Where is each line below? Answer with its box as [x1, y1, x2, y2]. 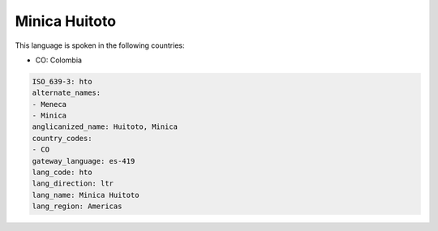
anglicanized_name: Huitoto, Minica [32, 122, 178, 131]
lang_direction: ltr [32, 179, 114, 188]
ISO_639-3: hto [32, 77, 92, 86]
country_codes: [32, 134, 92, 143]
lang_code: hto [32, 168, 92, 178]
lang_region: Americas [32, 202, 122, 211]
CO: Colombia [35, 55, 83, 65]
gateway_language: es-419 [32, 156, 135, 165]
